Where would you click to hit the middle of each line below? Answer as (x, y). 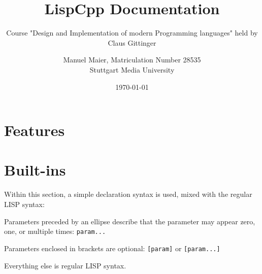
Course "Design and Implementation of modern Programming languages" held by (132, 33)
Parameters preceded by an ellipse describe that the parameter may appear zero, (130, 221)
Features (35, 130)
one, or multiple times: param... (55, 231)
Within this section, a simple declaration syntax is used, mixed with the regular (128, 194)
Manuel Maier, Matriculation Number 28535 (132, 60)
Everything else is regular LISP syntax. (65, 265)
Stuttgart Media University (132, 69)
